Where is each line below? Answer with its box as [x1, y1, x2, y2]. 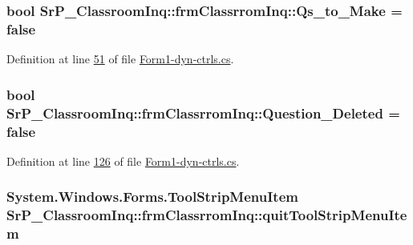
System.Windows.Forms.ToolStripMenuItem [6, 187, 298, 207]
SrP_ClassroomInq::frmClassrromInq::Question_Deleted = [6, 102, 400, 122]
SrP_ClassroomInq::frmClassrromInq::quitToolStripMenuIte [6, 205, 407, 225]
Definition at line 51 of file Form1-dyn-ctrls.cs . [6, 50, 234, 67]
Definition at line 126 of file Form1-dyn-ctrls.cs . [6, 152, 240, 169]
